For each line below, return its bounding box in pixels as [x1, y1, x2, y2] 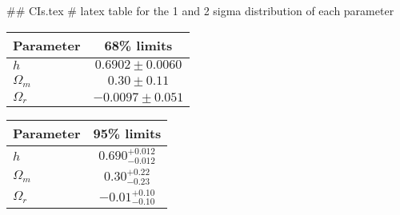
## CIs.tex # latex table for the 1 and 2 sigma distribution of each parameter [6, 2, 394, 18]
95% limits [93, 124, 162, 143]
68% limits [104, 35, 173, 54]
